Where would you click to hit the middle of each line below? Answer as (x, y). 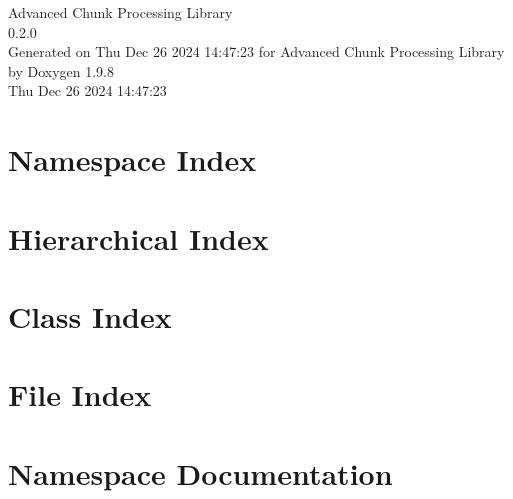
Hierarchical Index (138, 237)
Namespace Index (132, 159)
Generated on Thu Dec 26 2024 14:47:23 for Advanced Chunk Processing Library (256, 51)
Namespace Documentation (200, 472)
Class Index (90, 315)
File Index (80, 394)
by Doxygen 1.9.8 (61, 70)
